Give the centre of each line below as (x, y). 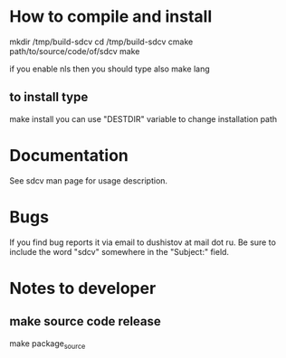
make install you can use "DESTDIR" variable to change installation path (143, 118)
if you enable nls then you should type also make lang (110, 69)
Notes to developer (83, 288)
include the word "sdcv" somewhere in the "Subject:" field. (119, 251)
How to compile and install (111, 17)
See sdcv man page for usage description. (89, 180)
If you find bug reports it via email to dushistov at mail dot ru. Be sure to (143, 242)
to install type (49, 97)
